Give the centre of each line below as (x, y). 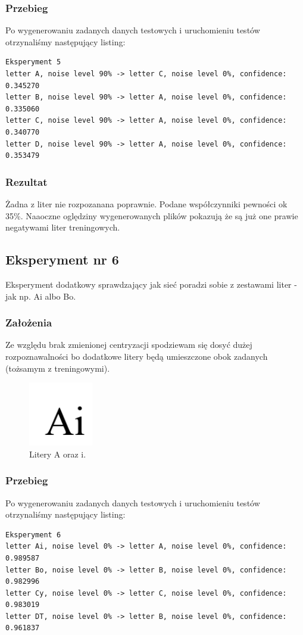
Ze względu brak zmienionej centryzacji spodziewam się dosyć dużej (129, 345)
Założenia (29, 323)
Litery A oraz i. (58, 454)
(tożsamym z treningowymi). (58, 368)
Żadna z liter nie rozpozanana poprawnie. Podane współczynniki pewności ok (146, 203)
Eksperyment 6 (33, 535)
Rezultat (26, 181)
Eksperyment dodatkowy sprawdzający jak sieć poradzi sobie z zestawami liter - (151, 284)
